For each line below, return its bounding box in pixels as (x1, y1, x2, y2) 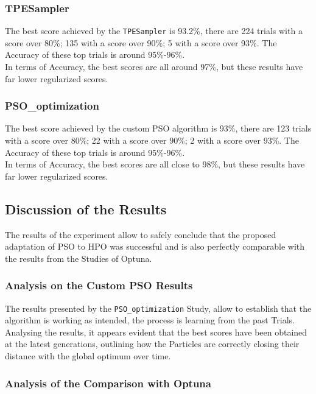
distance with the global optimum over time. (5, 350, 171, 362)
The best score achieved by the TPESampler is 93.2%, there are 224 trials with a (5, 24, 303, 37)
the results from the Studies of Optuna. (5, 252, 152, 264)
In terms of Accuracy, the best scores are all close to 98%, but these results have (5, 158, 305, 171)
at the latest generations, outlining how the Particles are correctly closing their (5, 337, 300, 350)
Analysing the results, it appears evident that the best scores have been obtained (5, 325, 307, 338)
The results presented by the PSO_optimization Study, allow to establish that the (5, 301, 312, 314)
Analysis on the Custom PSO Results (5, 278, 193, 293)
